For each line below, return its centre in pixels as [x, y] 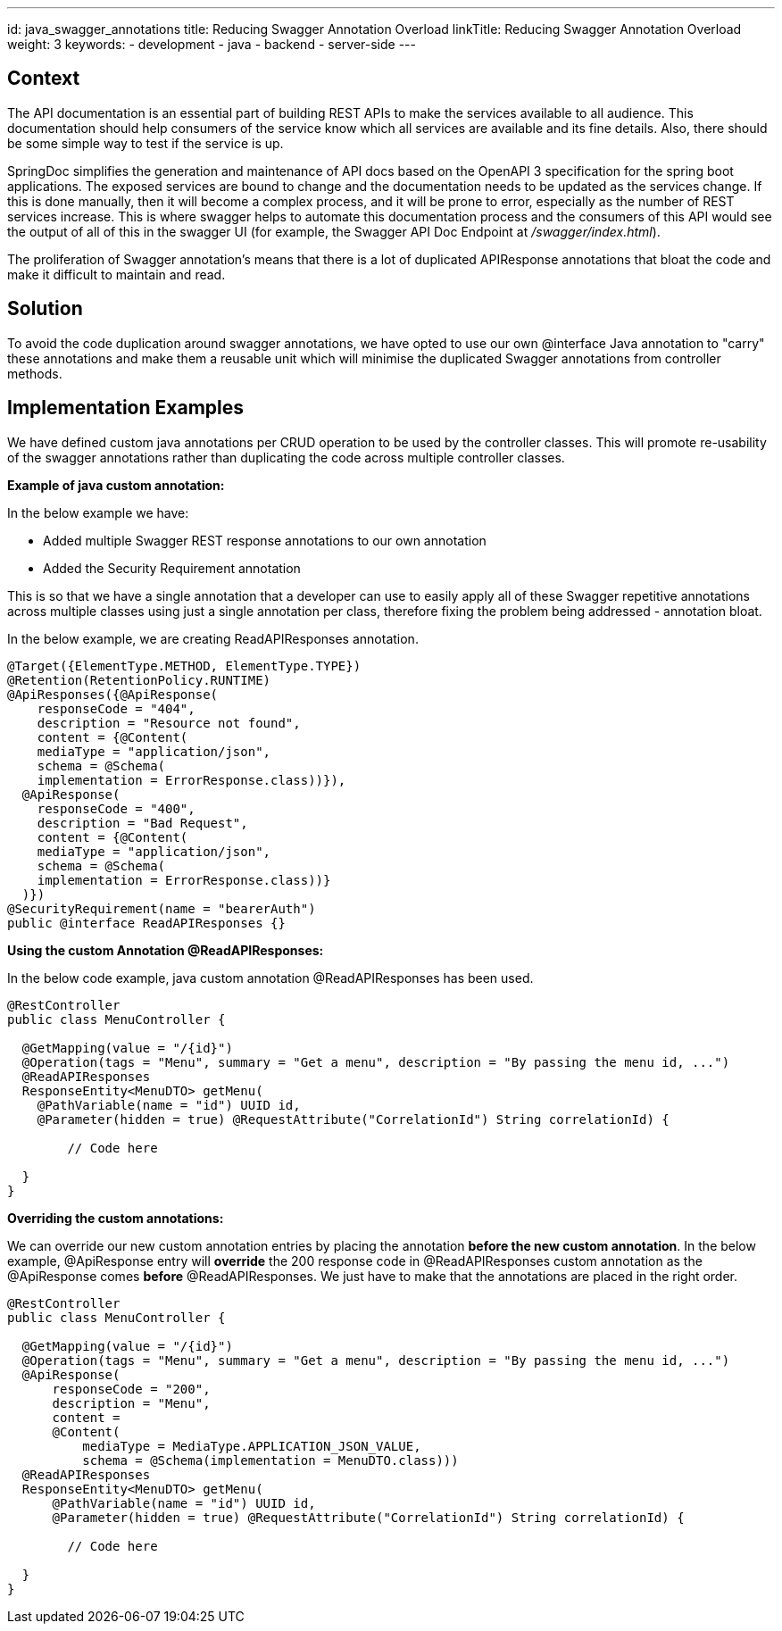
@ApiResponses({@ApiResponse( [113, 694]
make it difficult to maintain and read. [116, 274]
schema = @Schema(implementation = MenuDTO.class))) [270, 1460]
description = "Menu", [131, 1403]
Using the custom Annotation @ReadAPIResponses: [166, 950]
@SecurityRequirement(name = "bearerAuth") [162, 908]
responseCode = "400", [116, 808]
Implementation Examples [125, 408]
